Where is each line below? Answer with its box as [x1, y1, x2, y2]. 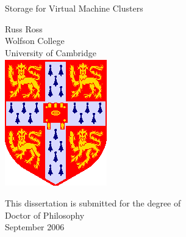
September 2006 [5, 221, 65, 233]
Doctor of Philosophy [5, 208, 85, 221]
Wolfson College [5, 34, 65, 47]
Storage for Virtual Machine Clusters [5, 2, 143, 14]
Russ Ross [5, 22, 43, 35]
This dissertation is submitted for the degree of [5, 196, 181, 209]
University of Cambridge [5, 46, 96, 59]
